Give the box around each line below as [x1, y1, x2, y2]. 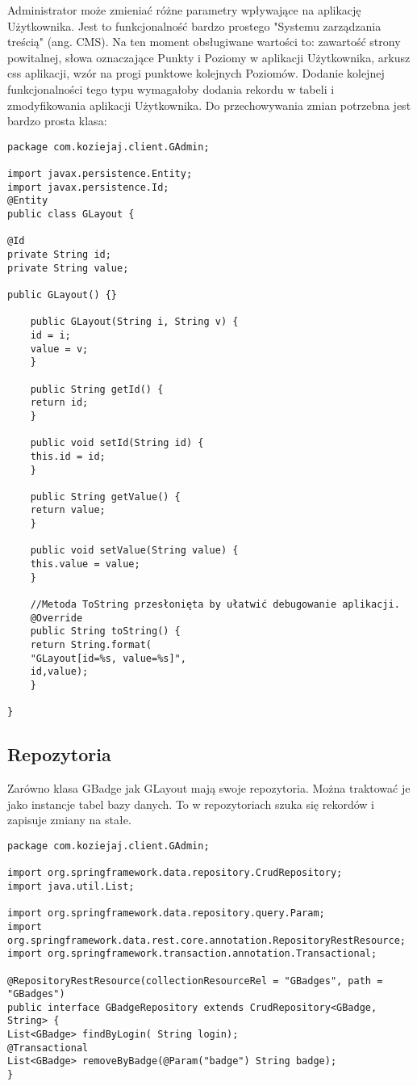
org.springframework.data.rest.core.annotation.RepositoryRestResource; [7, 934, 406, 946]
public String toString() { [30, 625, 181, 638]
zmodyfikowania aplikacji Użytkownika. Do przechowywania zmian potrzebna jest [7, 96, 411, 113]
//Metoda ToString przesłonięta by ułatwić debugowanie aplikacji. [30, 599, 400, 611]
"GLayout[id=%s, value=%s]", [30, 652, 186, 664]
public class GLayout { [7, 208, 135, 221]
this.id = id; [30, 450, 106, 462]
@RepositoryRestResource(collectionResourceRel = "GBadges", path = [7, 974, 383, 987]
